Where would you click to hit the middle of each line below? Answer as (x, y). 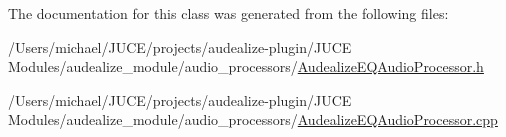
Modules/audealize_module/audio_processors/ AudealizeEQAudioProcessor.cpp (253, 119)
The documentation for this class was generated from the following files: (228, 13)
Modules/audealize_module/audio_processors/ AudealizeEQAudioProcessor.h (246, 66)
